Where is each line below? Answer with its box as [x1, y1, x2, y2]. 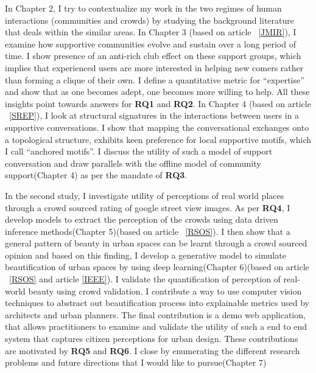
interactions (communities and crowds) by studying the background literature [5, 13, 294, 26]
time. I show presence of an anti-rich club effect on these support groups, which [5, 49, 301, 62]
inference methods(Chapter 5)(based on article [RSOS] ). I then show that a [5, 225, 290, 237]
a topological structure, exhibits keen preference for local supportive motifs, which [5, 133, 312, 145]
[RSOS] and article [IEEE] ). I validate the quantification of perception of [9, 273, 281, 285]
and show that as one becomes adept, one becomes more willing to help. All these [5, 85, 310, 98]
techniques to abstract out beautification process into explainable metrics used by [5, 296, 309, 309]
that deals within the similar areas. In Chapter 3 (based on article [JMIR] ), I [5, 26, 297, 38]
